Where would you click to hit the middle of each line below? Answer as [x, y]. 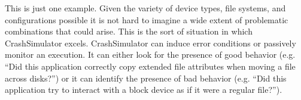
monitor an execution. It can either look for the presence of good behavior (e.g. [150, 54]
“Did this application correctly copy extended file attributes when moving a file [150, 66]
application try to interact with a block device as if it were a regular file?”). [144, 90]
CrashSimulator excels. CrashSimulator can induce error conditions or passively [150, 43]
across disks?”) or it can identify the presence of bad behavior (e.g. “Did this [146, 78]
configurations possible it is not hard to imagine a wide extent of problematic [147, 19]
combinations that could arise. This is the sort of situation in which [129, 31]
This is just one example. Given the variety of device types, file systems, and [145, 8]
